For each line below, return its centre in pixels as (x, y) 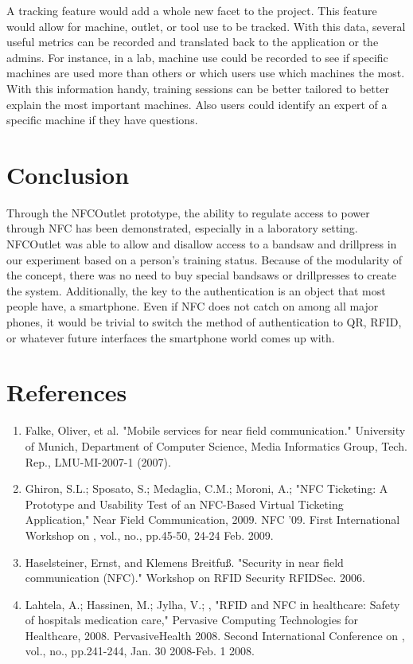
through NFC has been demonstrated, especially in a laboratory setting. (182, 228)
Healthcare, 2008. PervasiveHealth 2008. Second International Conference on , (215, 635)
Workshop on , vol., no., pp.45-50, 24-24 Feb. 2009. (149, 535)
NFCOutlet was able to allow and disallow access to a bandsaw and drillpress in (202, 244)
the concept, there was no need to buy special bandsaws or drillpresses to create (201, 275)
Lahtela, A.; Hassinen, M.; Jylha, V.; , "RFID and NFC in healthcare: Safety (212, 604)
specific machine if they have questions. (102, 120)
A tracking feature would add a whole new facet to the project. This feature (192, 10)
